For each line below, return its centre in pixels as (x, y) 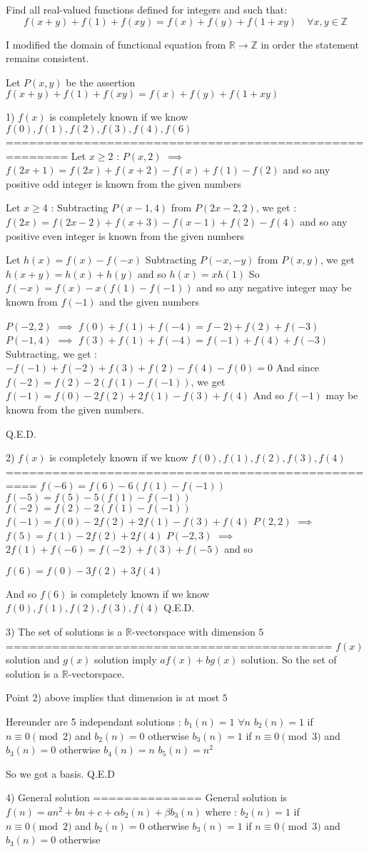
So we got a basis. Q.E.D (60, 773)
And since (298, 367)
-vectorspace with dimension (193, 631)
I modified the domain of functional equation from (116, 44)
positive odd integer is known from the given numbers (123, 183)
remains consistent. (47, 58)
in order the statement (310, 44)
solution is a (32, 673)
